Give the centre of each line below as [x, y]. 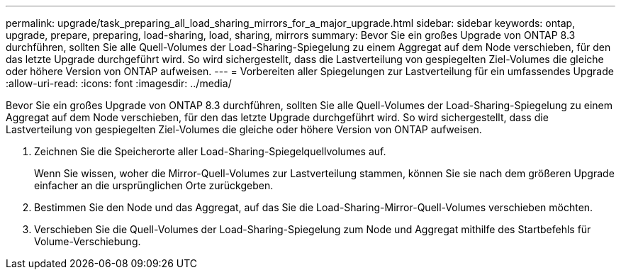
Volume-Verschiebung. [88, 241]
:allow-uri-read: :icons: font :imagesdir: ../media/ [119, 83]
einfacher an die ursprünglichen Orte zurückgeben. [154, 185]
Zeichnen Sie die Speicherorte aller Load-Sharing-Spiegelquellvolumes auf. [210, 151]
